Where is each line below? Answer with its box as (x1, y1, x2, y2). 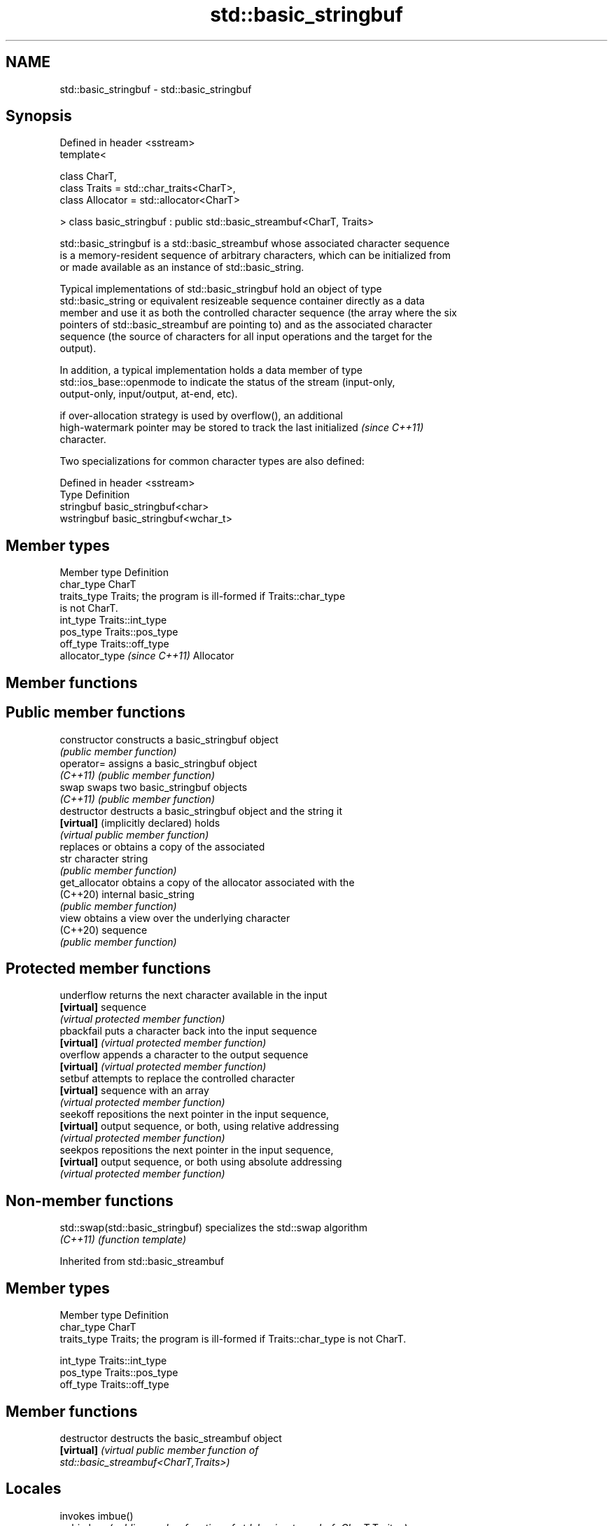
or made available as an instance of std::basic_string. (59, 261, 304, 274)
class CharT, (59, 170, 117, 183)
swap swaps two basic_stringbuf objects (59, 780, 248, 793)
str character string (59, 852, 148, 864)
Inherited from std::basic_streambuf (59, 1255, 225, 1268)
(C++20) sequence (59, 923, 148, 936)
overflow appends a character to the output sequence (59, 1049, 309, 1061)
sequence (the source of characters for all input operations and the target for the (59, 330, 432, 343)
